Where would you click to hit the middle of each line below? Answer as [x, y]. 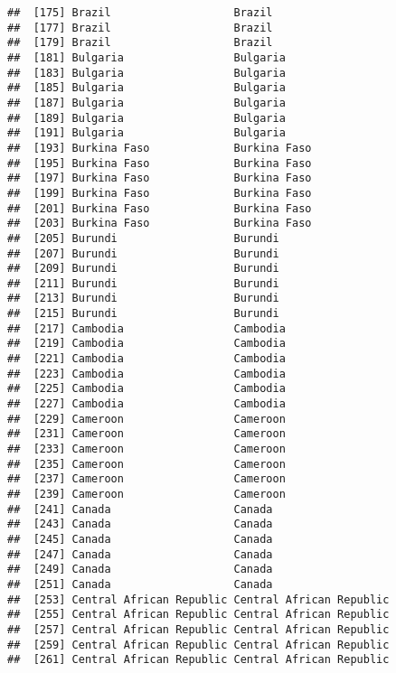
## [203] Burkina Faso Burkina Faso [160, 224]
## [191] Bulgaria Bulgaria [146, 133]
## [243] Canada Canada [140, 524]
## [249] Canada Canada [140, 570]
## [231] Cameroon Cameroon [146, 434]
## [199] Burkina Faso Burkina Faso [160, 193]
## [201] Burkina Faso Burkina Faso [160, 208]
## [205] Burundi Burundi [143, 238]
